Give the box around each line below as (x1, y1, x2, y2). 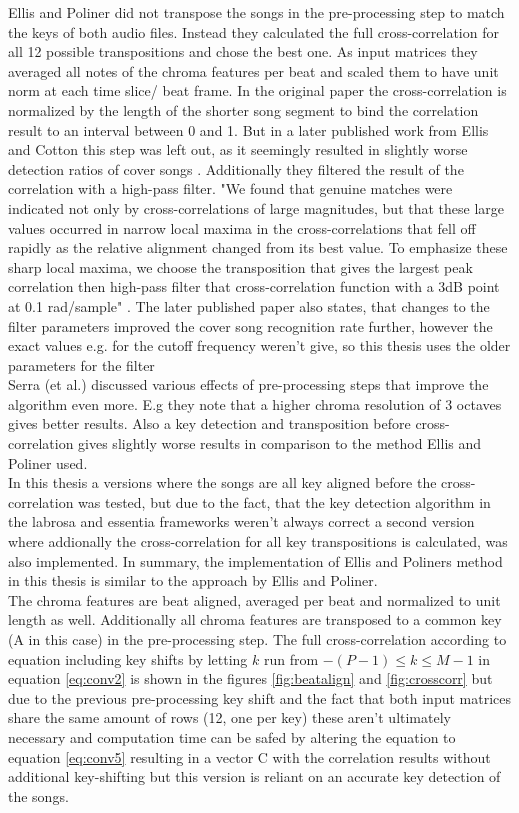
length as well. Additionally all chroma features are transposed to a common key (8, 609, 502, 630)
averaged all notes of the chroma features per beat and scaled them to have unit (8, 60, 499, 81)
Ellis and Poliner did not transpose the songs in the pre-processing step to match (8, 2, 505, 22)
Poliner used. (8, 452, 88, 473)
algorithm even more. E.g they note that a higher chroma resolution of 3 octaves (8, 393, 502, 414)
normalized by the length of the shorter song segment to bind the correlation (8, 99, 479, 120)
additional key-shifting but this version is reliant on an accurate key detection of (8, 766, 501, 787)
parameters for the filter (8, 354, 155, 375)
